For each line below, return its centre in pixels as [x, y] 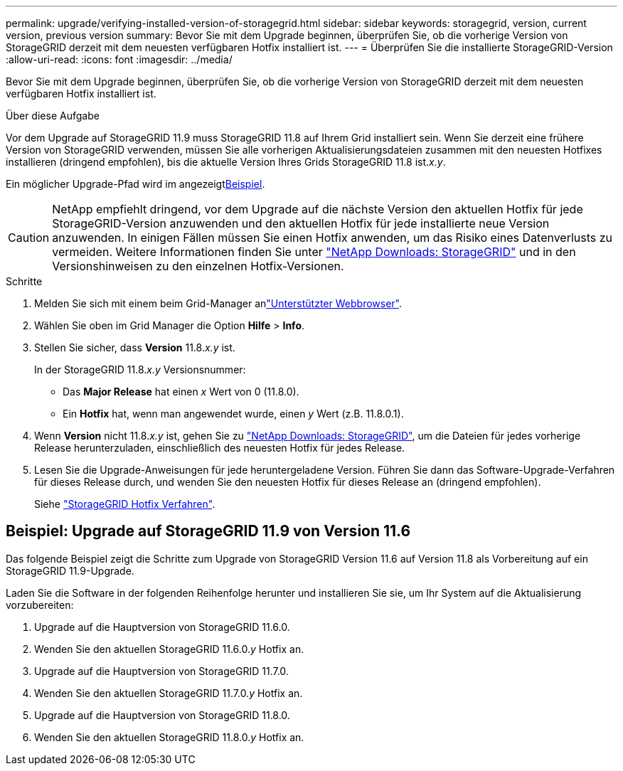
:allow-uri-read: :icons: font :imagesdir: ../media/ [119, 59]
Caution [29, 238]
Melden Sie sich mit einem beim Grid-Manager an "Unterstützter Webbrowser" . [218, 303]
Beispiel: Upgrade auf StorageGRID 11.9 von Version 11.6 [208, 531]
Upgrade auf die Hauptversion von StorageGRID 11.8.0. [162, 715]
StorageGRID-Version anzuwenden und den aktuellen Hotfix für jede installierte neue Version [301, 223]
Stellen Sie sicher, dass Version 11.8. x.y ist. [135, 347]
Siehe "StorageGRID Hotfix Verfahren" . [125, 504]
